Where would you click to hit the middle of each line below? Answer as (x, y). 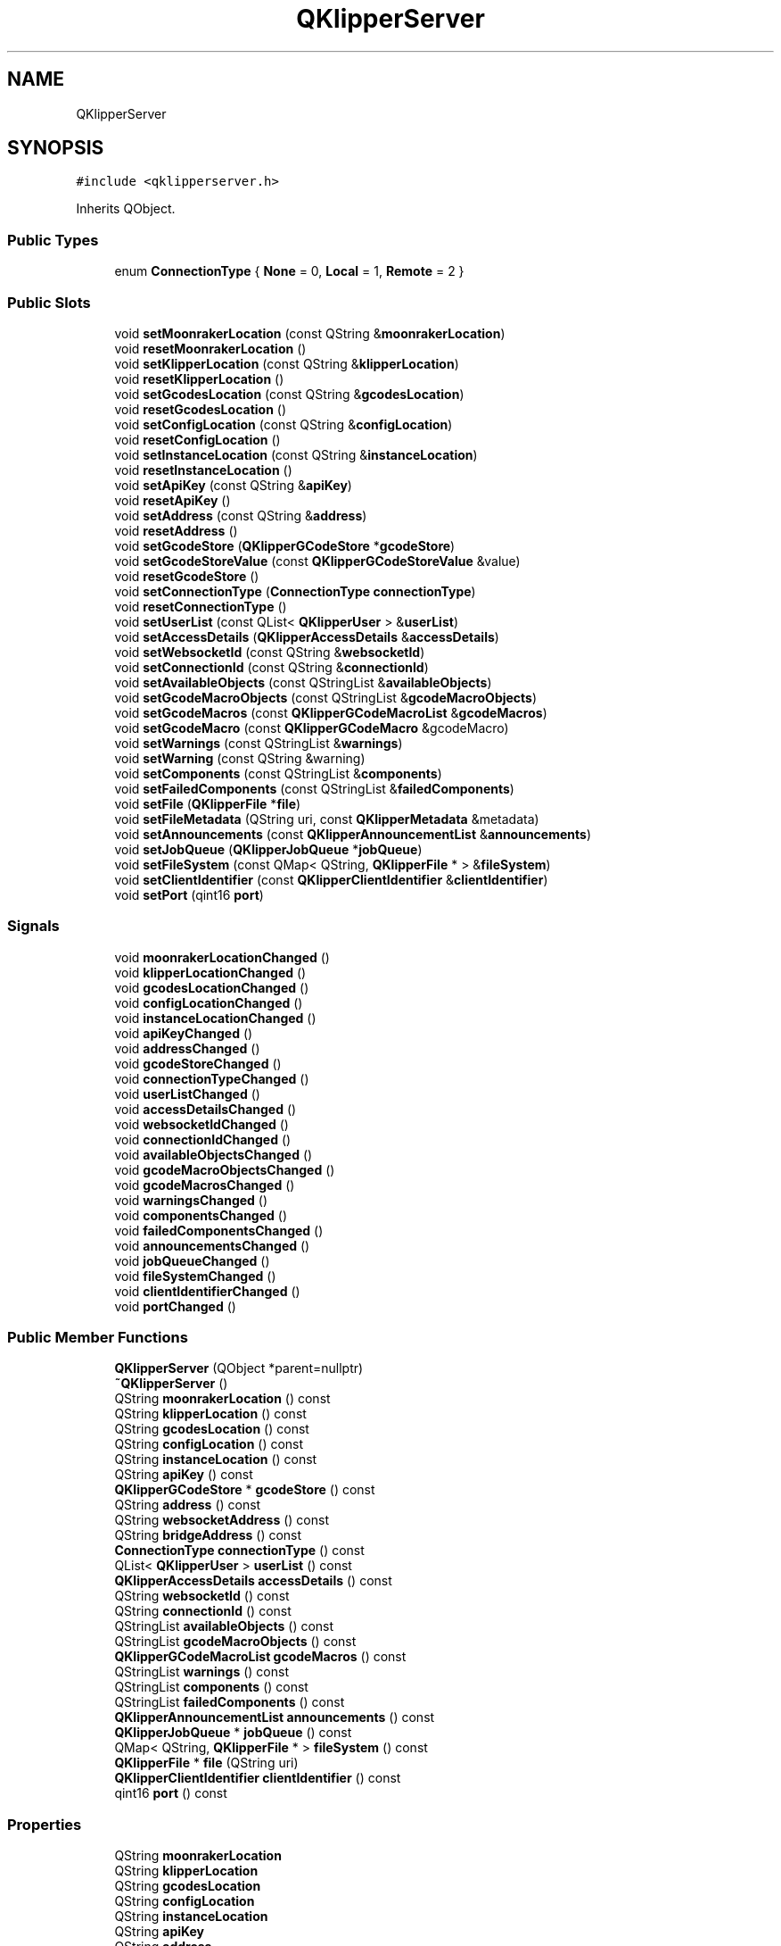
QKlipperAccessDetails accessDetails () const (253, 1581)
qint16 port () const (171, 1793)
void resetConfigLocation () (197, 439)
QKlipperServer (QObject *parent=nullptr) (239, 1368)
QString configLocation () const (209, 1444)
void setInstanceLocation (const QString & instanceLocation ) (296, 454)
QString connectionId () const (203, 1611)
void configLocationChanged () (209, 1002)
